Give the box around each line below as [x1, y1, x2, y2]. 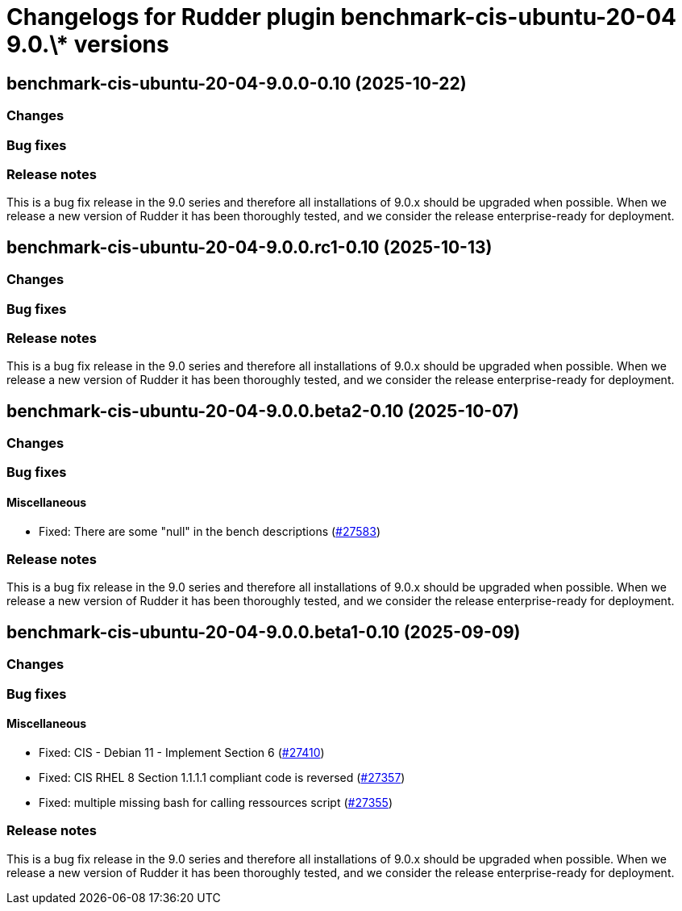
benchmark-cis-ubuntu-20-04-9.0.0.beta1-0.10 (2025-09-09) [6, 621, 521, 642]
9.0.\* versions [6, 31, 169, 58]
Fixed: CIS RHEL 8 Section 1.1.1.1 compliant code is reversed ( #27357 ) [39, 770, 405, 784]
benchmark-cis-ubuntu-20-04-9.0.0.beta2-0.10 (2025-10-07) [6, 400, 520, 421]
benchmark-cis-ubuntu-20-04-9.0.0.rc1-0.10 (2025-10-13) [6, 236, 493, 257]
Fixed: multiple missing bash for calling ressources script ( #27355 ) [39, 795, 393, 809]
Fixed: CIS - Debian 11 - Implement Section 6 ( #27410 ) [39, 745, 325, 759]
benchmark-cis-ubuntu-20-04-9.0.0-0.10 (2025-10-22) [6, 73, 467, 94]
